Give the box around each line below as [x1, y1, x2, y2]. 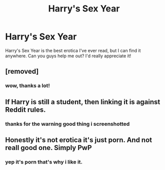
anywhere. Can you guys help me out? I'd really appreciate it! [5, 53, 131, 59]
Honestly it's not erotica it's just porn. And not [5, 136, 152, 144]
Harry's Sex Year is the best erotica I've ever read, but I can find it [5, 47, 141, 53]
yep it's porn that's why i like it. [5, 158, 83, 165]
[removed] [5, 67, 39, 76]
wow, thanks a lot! [5, 82, 50, 89]
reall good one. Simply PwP [5, 143, 92, 152]
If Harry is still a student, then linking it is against [5, 98, 160, 106]
